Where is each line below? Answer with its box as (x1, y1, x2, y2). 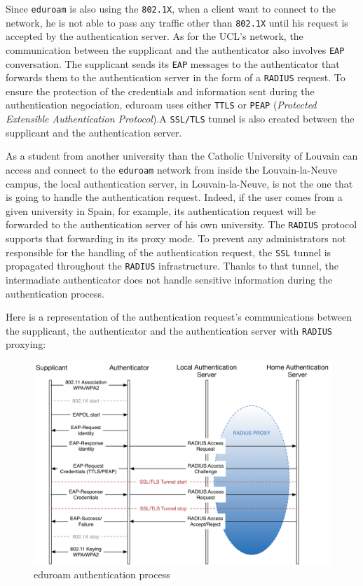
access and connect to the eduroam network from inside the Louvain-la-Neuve (6, 162, 337, 176)
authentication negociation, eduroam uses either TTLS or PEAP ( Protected (6, 97, 317, 112)
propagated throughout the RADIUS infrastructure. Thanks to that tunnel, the (6, 258, 339, 273)
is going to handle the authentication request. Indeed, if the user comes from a (6, 190, 343, 204)
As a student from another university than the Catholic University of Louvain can (6, 148, 358, 163)
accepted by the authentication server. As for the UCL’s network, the (6, 29, 303, 43)
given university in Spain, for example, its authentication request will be (6, 203, 316, 218)
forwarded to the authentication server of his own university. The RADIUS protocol (6, 217, 357, 232)
